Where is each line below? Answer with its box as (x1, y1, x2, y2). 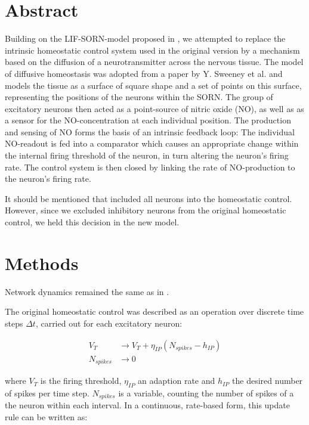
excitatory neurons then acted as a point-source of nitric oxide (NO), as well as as (5, 102, 304, 114)
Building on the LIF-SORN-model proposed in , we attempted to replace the (5, 32, 286, 45)
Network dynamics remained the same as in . (5, 285, 169, 297)
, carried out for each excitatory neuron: (35, 317, 183, 329)
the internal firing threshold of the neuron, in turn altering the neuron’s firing (5, 149, 289, 162)
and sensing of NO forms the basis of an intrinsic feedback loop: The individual (5, 125, 295, 138)
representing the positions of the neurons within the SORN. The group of (5, 91, 273, 103)
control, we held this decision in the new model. (5, 216, 180, 228)
